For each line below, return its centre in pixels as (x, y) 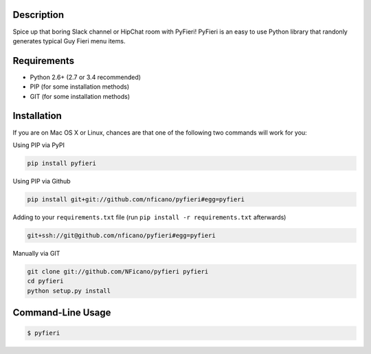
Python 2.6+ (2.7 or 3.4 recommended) (85, 77)
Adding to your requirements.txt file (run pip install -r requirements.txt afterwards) (149, 217)
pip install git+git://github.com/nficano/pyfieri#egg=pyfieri (136, 199)
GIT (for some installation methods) (80, 96)
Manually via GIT (36, 253)
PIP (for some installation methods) (80, 87)
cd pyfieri (45, 281)
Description (38, 15)
